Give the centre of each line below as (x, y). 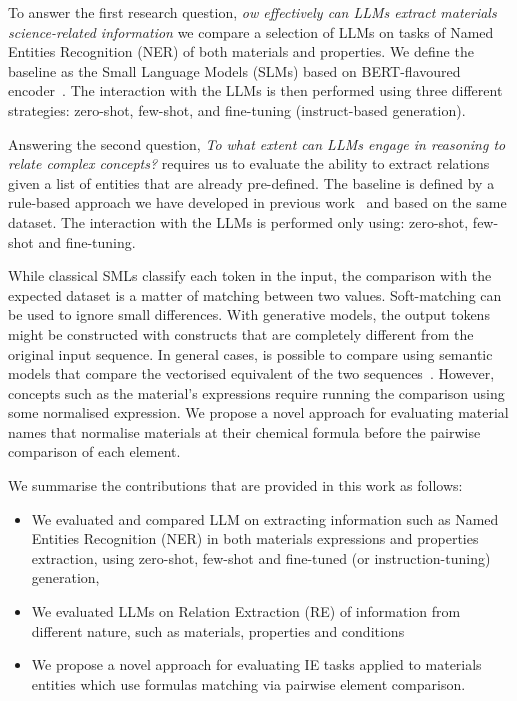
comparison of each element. (94, 451)
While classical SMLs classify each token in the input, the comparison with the (250, 275)
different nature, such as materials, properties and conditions (218, 630)
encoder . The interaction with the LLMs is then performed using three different (255, 90)
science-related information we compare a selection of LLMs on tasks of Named (251, 31)
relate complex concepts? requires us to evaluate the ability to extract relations (249, 163)
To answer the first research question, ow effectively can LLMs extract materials (252, 12)
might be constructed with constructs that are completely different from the (241, 333)
